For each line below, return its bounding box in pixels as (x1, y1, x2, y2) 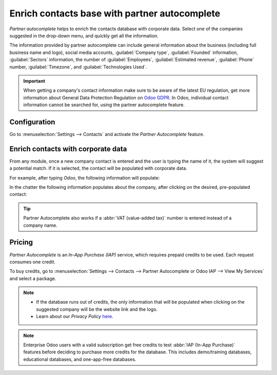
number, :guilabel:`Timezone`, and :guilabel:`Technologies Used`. (9, 64, 147, 70)
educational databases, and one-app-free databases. (23, 356, 136, 362)
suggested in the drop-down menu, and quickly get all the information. (9, 32, 159, 38)
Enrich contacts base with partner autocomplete (9, 8, 221, 19)
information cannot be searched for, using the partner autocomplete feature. (23, 102, 185, 108)
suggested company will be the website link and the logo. (36, 306, 158, 312)
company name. (23, 222, 57, 228)
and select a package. (9, 275, 56, 282)
